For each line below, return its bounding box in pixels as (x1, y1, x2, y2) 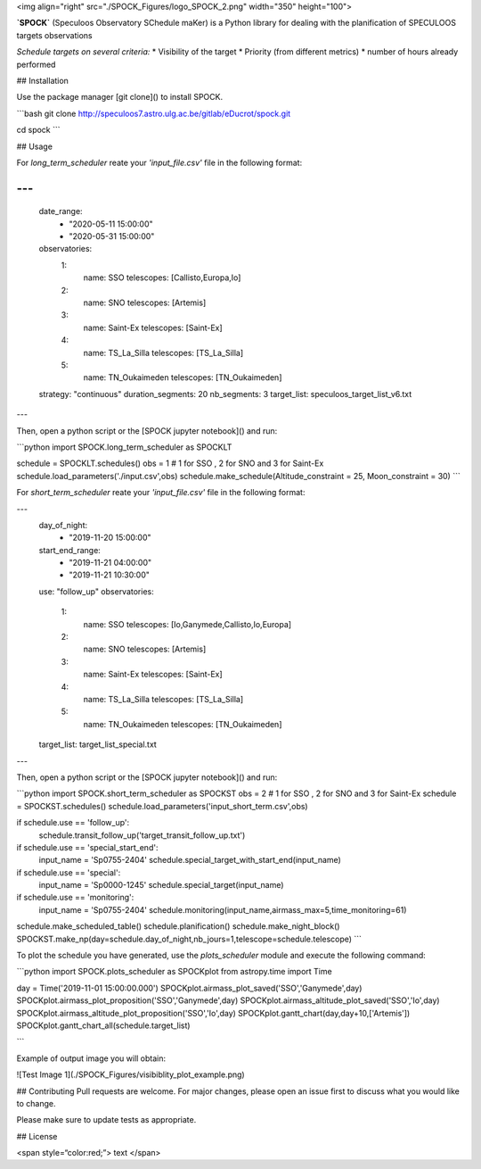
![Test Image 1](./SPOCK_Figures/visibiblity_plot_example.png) (16, 1069, 245, 1080)
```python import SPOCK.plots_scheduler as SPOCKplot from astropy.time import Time (16, 966, 333, 977)
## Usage (16, 141, 53, 152)
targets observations (16, 29, 93, 40)
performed (16, 59, 56, 70)
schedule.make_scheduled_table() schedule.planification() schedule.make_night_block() (16, 921, 340, 932)
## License (16, 1131, 58, 1141)
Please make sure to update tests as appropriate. (16, 1115, 197, 1125)
